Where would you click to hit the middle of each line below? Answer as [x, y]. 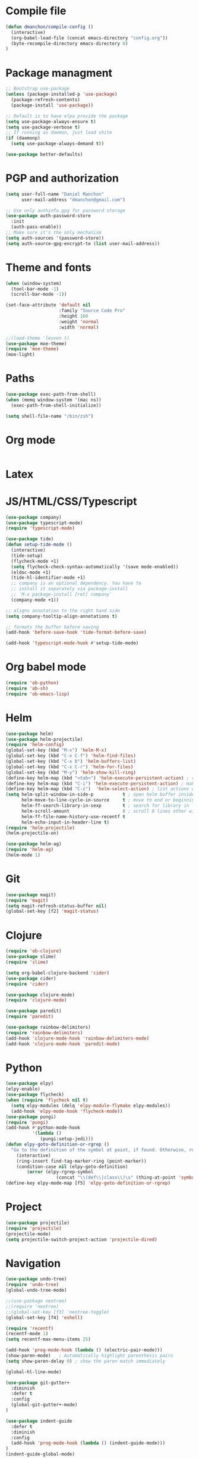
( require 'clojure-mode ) [36, 1000]
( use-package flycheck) [35, 1095]
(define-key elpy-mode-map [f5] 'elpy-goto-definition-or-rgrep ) [88, 1183]
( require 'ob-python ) [32, 683]
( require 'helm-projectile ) [40, 828]
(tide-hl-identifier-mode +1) [48, 578]
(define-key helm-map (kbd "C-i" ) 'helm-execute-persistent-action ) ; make [101, 784]
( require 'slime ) [27, 962]
